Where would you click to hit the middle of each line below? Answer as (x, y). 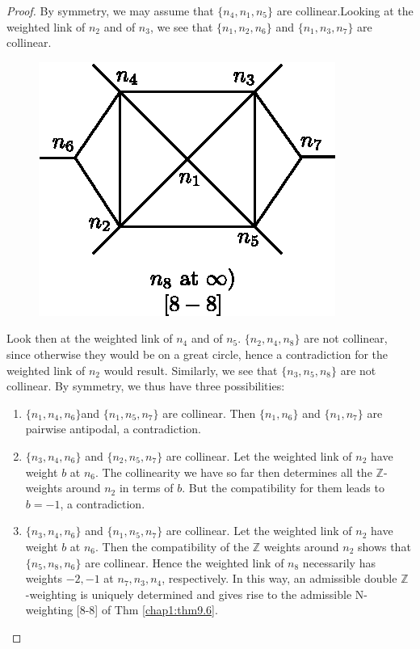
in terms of (146, 488)
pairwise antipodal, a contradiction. (113, 429)
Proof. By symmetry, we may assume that (110, 11)
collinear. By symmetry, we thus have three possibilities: (146, 386)
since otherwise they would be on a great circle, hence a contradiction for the (197, 354)
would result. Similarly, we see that (191, 370)
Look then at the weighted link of (90, 338)
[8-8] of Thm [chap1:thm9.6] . (147, 610)
